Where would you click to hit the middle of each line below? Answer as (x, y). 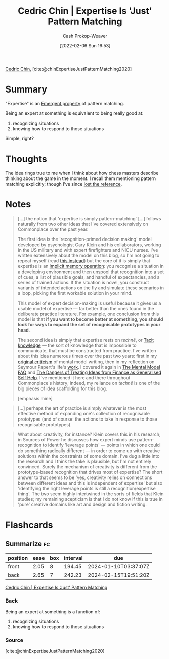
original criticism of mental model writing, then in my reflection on (86, 362)
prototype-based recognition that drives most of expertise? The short (90, 472)
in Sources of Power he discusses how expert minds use (77, 439)
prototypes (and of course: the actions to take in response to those (88, 419)
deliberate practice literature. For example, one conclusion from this (88, 314)
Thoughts (26, 159)
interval (73, 558)
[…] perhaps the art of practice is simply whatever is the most (82, 408)
